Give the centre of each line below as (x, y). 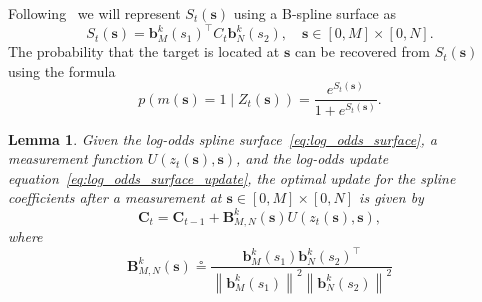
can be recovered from (362, 51)
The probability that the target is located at (144, 51)
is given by (391, 197)
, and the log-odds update (312, 158)
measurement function (75, 158)
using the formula (62, 70)
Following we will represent (94, 13)
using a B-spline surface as (315, 13)
